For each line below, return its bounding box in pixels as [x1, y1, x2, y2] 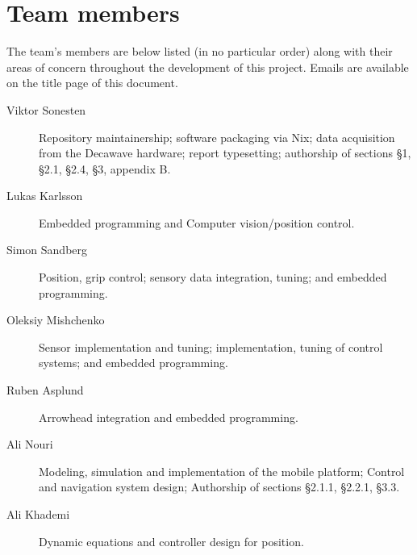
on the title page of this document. [6, 74, 178, 91]
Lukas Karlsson [6, 187, 83, 204]
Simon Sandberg [6, 241, 88, 258]
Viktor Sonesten [6, 101, 86, 118]
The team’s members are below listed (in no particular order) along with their [6, 43, 393, 60]
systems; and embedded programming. [39, 354, 228, 371]
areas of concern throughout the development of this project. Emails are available [6, 58, 409, 75]
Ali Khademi [6, 506, 70, 522]
